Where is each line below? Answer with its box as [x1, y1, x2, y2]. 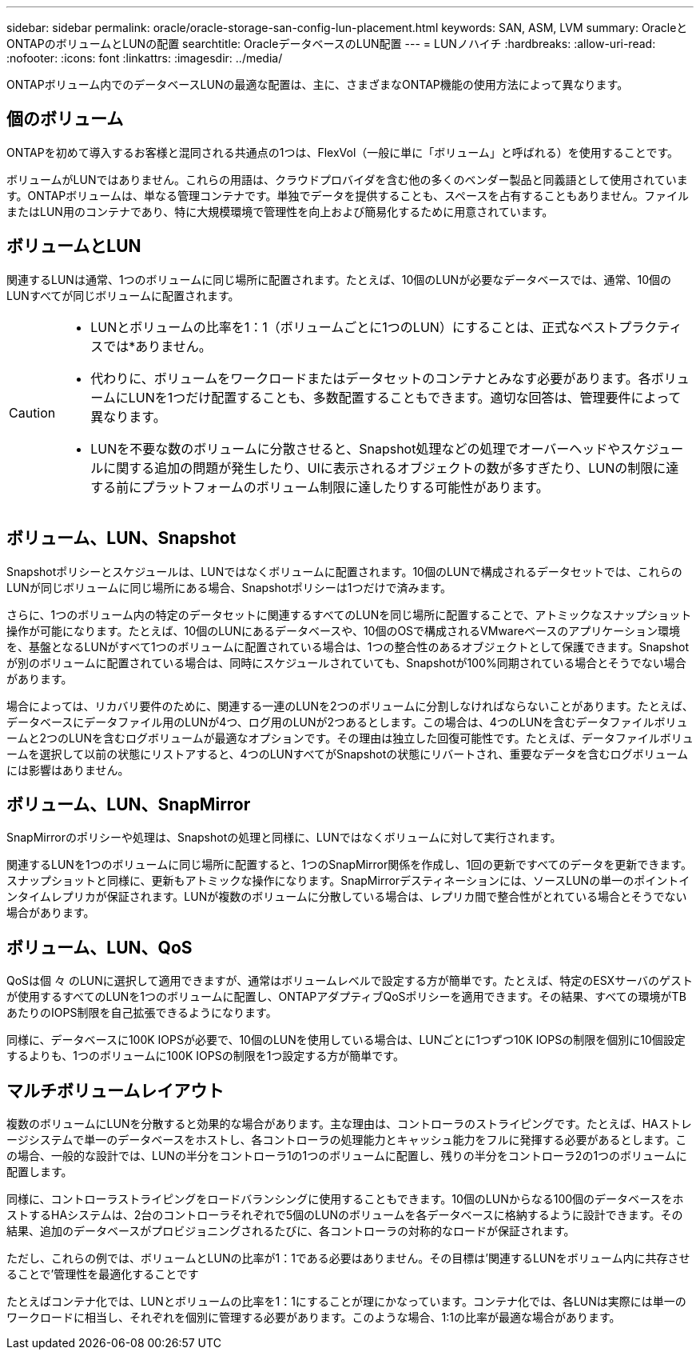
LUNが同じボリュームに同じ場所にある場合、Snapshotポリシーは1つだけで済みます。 [6, 580, 452, 594]
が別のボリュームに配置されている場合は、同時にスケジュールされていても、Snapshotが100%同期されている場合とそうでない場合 [6, 655, 686, 670]
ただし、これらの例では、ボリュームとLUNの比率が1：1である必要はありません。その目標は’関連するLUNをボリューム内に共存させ [6, 1251, 690, 1266]
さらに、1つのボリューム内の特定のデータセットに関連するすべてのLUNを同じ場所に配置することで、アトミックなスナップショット [6, 607, 692, 622]
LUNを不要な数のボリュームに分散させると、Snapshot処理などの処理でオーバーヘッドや [90, 440, 621, 457]
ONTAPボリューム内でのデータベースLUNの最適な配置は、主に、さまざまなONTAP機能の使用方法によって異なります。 [6, 78, 629, 91]
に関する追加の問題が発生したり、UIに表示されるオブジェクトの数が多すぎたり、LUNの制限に [103, 459, 666, 476]
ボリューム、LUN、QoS [6, 937, 193, 958]
